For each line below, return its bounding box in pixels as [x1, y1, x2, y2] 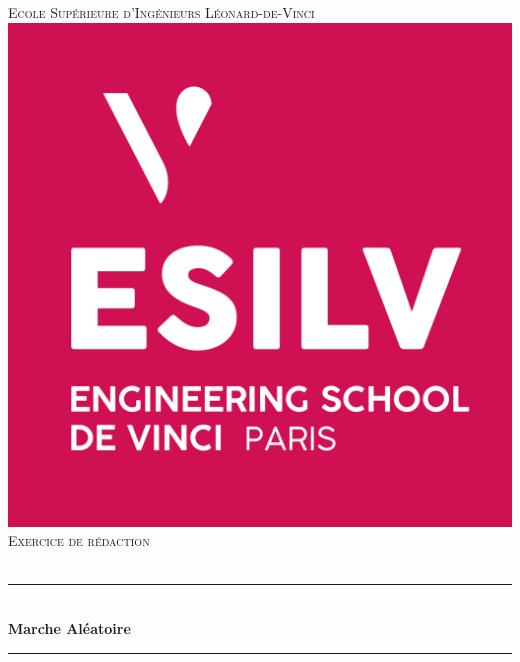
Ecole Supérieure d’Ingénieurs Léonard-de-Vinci [8, 2, 315, 22]
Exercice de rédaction [8, 530, 150, 551]
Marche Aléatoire [8, 617, 131, 638]
